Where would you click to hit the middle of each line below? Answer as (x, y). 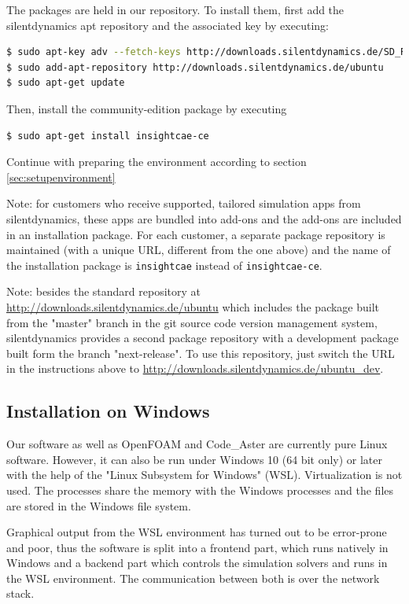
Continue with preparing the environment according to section (157, 162)
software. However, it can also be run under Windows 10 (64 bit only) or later (195, 459)
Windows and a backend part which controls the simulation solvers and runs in (197, 563)
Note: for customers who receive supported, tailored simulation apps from (184, 203)
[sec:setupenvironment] (61, 177)
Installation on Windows (108, 411)
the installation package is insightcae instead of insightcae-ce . (164, 265)
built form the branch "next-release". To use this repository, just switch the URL (201, 353)
